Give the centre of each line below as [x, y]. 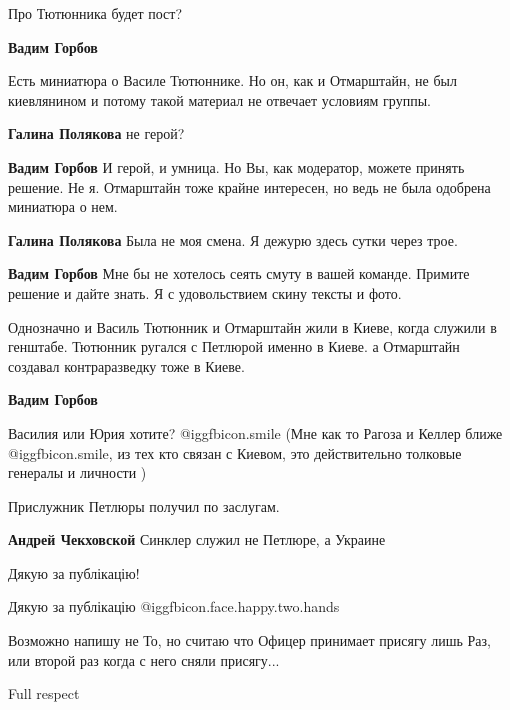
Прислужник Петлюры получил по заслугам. [144, 505]
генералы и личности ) [77, 472]
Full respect [44, 693]
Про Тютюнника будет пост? [95, 13]
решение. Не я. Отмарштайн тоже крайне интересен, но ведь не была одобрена [249, 186]
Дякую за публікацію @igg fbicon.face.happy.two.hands [174, 606]
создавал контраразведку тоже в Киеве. [126, 365]
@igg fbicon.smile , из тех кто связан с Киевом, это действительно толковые [235, 452]
